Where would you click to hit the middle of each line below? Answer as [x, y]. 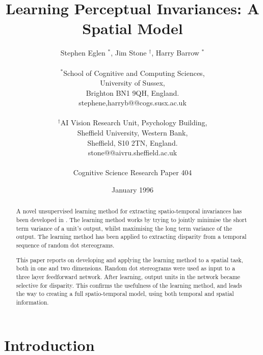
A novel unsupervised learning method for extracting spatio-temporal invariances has [129, 211]
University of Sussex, [133, 83]
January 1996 [133, 190]
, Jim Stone [129, 53]
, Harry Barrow [175, 53]
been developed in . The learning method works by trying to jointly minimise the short [131, 220]
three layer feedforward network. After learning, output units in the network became [128, 276]
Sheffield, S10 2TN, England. [133, 142]
